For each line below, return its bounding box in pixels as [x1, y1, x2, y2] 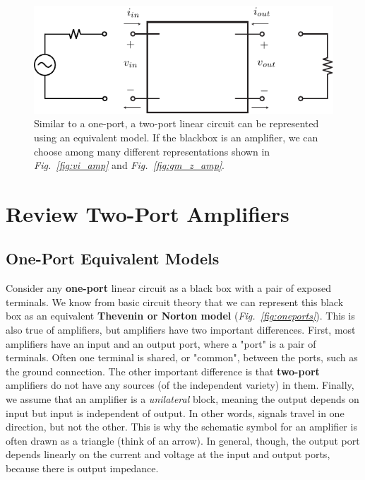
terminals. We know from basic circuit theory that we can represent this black [6, 294, 344, 309]
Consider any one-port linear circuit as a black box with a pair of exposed [6, 281, 332, 295]
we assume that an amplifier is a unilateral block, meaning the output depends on [6, 392, 359, 406]
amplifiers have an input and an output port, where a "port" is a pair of [6, 336, 316, 351]
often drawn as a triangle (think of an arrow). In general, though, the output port [6, 433, 360, 447]
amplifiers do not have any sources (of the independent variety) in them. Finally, [6, 377, 354, 392]
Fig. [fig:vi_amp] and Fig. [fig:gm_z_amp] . [34, 158, 225, 172]
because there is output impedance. [6, 461, 159, 476]
